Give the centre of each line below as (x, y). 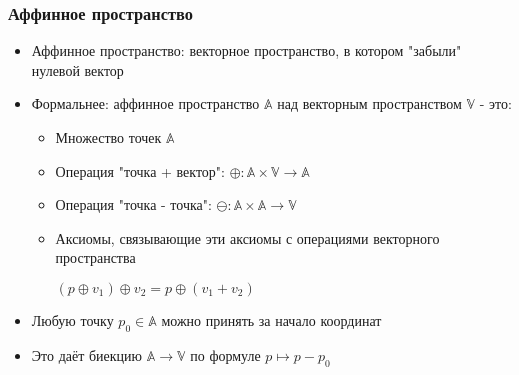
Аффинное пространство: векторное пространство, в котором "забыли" (246, 50)
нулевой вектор (77, 69)
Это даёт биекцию (87, 354)
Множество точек (108, 137)
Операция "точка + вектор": (140, 170)
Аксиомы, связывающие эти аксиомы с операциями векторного (247, 237)
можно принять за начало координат (271, 319)
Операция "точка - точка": (133, 204)
